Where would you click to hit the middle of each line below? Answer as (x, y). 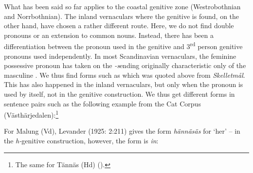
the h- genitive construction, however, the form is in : (81, 141)
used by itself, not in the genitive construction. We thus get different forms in (119, 94)
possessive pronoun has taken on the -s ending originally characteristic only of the (125, 65)
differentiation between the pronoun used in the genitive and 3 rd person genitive (123, 46)
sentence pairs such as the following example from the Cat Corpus (102, 103)
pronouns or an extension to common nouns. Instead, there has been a (109, 35)
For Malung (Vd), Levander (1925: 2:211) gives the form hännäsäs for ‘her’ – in (122, 131)
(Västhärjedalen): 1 (31, 114)
